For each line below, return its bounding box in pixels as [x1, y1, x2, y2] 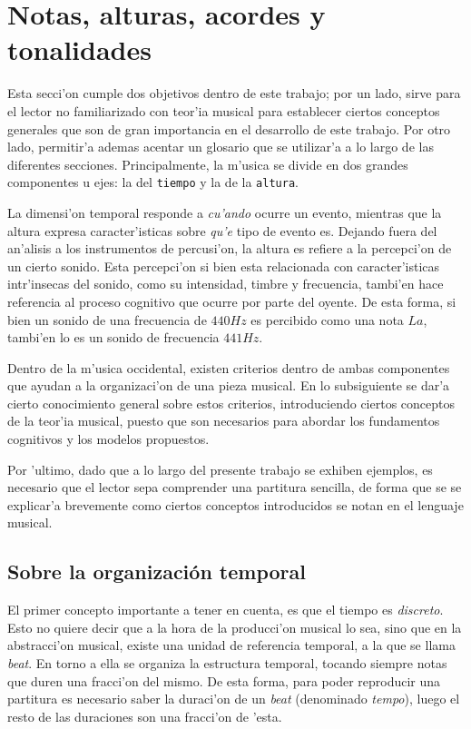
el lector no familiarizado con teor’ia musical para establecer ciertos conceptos [7, 101, 440, 120]
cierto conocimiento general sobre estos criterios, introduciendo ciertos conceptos [7, 393, 456, 412]
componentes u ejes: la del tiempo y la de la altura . [7, 172, 299, 192]
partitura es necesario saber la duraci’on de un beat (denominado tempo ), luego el [7, 689, 460, 708]
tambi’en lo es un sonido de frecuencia [7, 328, 220, 347]
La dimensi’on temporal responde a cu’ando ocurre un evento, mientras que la [7, 202, 442, 222]
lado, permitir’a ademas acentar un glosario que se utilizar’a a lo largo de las [7, 137, 434, 156]
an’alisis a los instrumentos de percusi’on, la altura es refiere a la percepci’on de [7, 239, 452, 258]
